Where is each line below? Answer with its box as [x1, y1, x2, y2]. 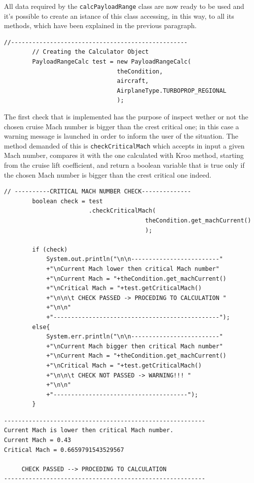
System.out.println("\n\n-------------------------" [46, 256, 223, 263]
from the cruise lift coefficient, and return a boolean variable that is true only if [4, 160, 245, 170]
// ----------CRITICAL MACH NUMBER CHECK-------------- [4, 188, 191, 195]
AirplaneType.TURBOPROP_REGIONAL [117, 87, 227, 94]
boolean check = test [32, 197, 103, 205]
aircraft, [117, 77, 149, 85]
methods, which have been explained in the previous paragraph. [4, 20, 197, 31]
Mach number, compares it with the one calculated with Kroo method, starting [4, 150, 244, 160]
